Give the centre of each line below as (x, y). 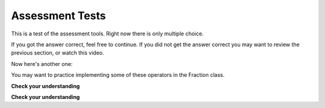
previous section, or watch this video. (58, 53)
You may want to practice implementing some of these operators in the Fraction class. (118, 75)
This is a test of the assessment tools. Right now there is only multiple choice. (107, 34)
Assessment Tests (59, 16)
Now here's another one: (42, 64)
